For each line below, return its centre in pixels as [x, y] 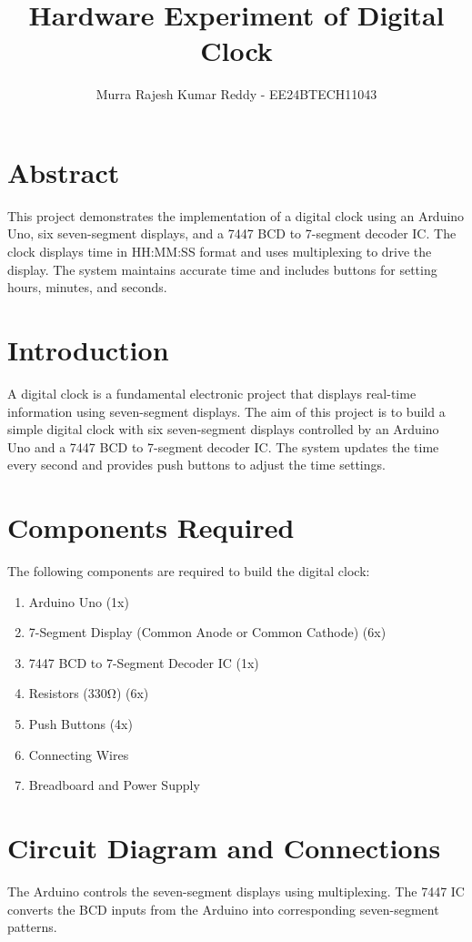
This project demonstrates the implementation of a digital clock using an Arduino [236, 215]
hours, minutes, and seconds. [87, 287]
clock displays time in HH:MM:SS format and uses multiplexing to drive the [220, 252]
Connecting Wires [79, 754]
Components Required [151, 527]
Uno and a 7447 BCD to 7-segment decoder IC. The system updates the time [223, 446]
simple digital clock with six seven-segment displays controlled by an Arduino [223, 429]
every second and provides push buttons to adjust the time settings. [196, 465]
